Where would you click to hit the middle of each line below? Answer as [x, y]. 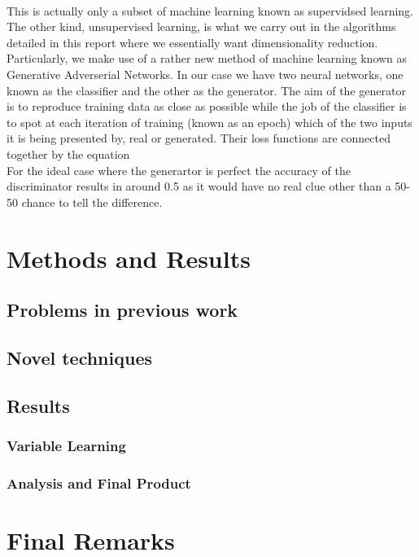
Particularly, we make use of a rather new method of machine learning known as [207, 58]
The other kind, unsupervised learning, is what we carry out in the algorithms [201, 26]
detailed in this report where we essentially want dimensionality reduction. [192, 42]
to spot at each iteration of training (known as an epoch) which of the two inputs [209, 122]
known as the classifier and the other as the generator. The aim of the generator [206, 90]
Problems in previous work [122, 310]
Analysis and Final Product [99, 482]
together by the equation [68, 154]
